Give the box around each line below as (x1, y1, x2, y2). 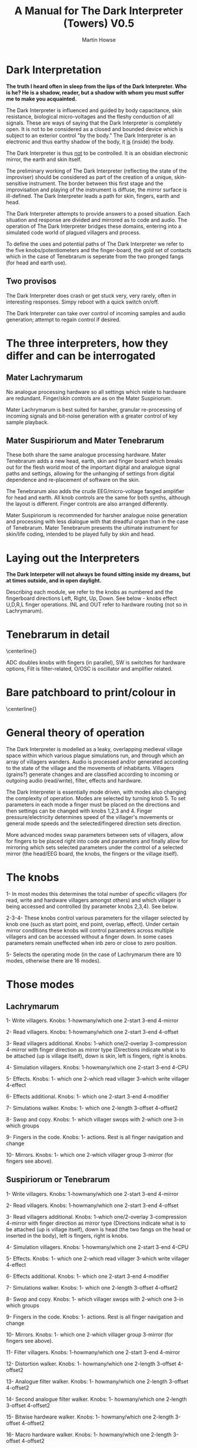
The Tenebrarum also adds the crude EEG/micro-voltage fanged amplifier (6, 488, 185, 495)
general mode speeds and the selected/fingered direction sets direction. (6, 820, 182, 827)
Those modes (6, 978, 75, 992)
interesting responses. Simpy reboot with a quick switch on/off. (6, 298, 159, 305)
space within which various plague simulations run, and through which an (6, 752, 184, 759)
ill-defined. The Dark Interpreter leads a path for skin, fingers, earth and (6, 192, 181, 199)
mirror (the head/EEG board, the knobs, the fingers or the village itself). (6, 850, 179, 857)
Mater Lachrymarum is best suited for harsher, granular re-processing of (6, 406, 182, 413)
